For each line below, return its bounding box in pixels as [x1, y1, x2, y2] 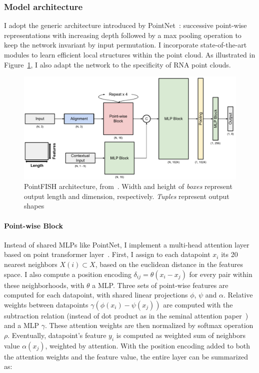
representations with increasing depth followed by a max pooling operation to [4, 29, 241, 40]
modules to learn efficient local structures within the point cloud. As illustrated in [4, 49, 255, 59]
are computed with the [163, 299, 233, 309]
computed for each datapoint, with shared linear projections [4, 289, 188, 300]
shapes [24, 200, 44, 211]
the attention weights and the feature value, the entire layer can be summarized [4, 351, 248, 361]
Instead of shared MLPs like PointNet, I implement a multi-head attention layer [4, 239, 249, 249]
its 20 [221, 249, 238, 259]
